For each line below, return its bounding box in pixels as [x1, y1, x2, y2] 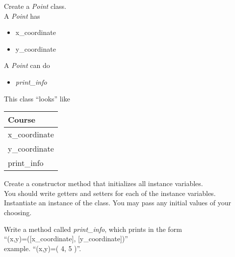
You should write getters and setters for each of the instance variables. [4, 188, 216, 198]
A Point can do [4, 60, 50, 70]
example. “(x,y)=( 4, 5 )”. [4, 243, 81, 253]
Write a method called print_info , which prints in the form [4, 224, 182, 234]
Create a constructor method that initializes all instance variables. [4, 178, 203, 189]
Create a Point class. [4, 1, 66, 11]
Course [8, 114, 36, 126]
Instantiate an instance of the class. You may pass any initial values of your [4, 197, 231, 208]
